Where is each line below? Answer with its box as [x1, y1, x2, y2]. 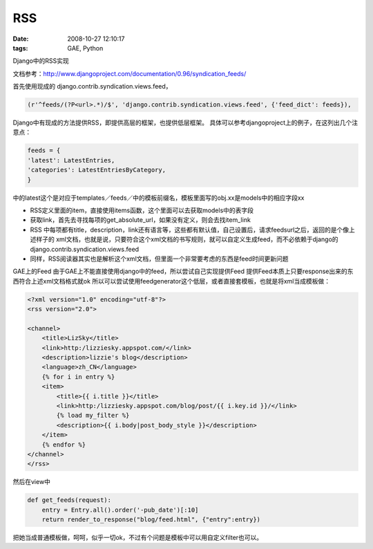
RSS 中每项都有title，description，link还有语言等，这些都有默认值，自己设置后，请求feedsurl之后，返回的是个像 [30, 225, 350, 234]
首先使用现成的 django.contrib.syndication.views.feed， [12, 82, 172, 91]
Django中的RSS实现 [12, 57, 69, 65]
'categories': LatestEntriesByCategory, [27, 166, 166, 174]
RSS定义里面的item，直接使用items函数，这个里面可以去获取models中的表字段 [30, 206, 254, 214]
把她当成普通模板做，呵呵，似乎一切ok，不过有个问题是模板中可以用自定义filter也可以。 [12, 533, 263, 542]
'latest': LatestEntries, [27, 156, 115, 164]
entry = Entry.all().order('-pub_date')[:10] [41, 505, 199, 514]
